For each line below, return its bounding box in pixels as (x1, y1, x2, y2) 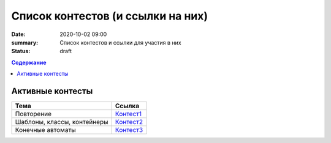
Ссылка (115, 101, 140, 110)
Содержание (11, 59, 47, 66)
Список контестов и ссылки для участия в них (59, 38, 181, 46)
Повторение (15, 110, 52, 119)
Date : (11, 31, 26, 38)
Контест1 (115, 110, 142, 119)
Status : (11, 48, 31, 55)
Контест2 (115, 118, 143, 127)
